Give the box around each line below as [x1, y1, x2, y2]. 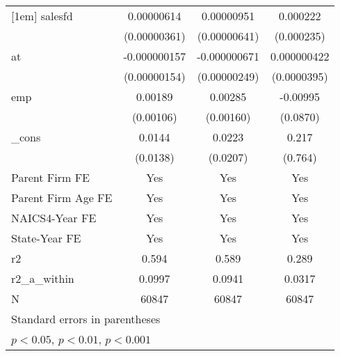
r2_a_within [11, 270, 74, 286]
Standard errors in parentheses [11, 311, 161, 327]
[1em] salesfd [11, 8, 73, 24]
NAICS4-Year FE [11, 210, 97, 226]
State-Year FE [11, 230, 81, 246]
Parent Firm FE [11, 169, 90, 185]
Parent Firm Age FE [11, 189, 113, 206]
